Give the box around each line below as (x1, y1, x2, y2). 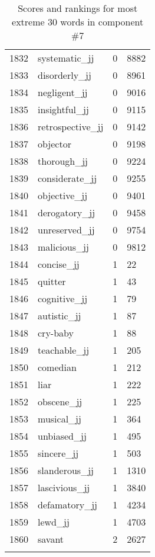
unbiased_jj (38, 429, 87, 443)
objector (38, 137, 71, 151)
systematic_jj (38, 51, 94, 65)
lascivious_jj (38, 481, 90, 494)
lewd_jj (38, 515, 70, 529)
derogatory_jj (38, 206, 95, 219)
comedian (38, 360, 77, 374)
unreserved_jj (38, 223, 95, 236)
